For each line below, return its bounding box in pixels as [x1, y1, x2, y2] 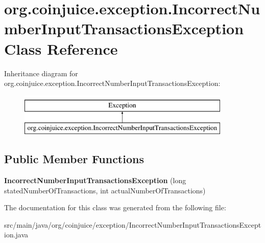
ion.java [4, 229, 29, 240]
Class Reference [4, 38, 118, 59]
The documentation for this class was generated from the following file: [4, 202, 226, 213]
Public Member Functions [4, 151, 144, 167]
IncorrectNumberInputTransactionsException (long [4, 175, 186, 186]
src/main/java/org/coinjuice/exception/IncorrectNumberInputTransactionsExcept [4, 219, 261, 230]
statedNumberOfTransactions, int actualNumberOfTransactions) [4, 185, 206, 195]
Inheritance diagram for [4, 68, 78, 78]
